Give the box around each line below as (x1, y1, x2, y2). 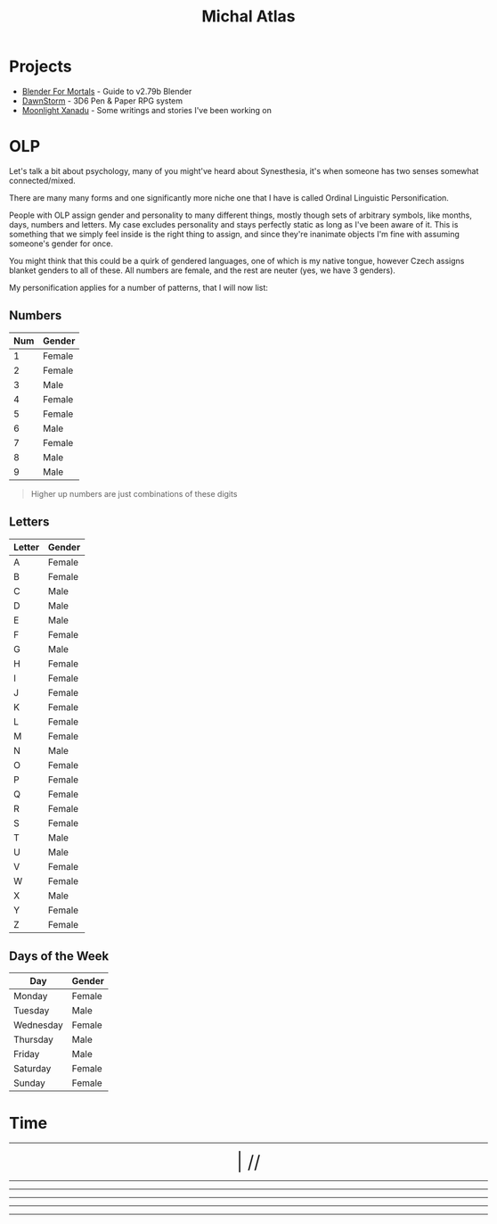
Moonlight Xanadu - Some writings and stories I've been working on (21, 104, 273, 115)
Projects (9, 56, 72, 77)
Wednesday (13, 1019, 63, 1031)
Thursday (13, 1033, 54, 1046)
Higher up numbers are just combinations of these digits (30, 488, 238, 499)
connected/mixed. (9, 175, 77, 186)
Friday (13, 1048, 40, 1061)
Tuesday (13, 1005, 50, 1017)
